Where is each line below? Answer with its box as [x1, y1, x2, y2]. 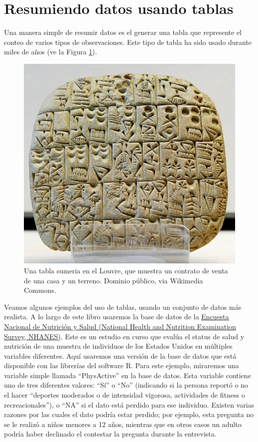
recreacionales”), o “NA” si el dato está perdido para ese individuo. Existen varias [4, 399, 255, 410]
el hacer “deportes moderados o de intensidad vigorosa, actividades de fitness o [4, 390, 245, 400]
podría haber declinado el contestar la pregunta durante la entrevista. [4, 429, 217, 439]
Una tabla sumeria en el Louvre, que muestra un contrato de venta [24, 265, 228, 275]
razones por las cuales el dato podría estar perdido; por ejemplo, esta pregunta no [4, 409, 254, 420]
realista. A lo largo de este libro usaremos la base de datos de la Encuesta [4, 311, 229, 322]
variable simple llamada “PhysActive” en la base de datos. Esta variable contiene [4, 370, 251, 380]
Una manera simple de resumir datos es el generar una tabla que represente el [4, 27, 242, 37]
